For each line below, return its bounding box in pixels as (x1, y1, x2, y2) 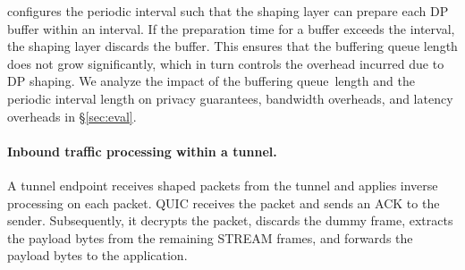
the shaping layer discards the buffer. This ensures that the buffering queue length (7, 37, 458, 55)
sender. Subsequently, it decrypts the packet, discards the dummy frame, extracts (7, 211, 453, 230)
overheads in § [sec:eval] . (7, 106, 137, 125)
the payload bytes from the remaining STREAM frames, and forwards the (7, 228, 413, 247)
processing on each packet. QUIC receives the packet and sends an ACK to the (7, 193, 440, 212)
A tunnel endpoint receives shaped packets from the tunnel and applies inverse (7, 175, 438, 194)
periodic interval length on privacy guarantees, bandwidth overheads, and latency (7, 89, 453, 107)
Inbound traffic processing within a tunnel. (7, 141, 277, 160)
